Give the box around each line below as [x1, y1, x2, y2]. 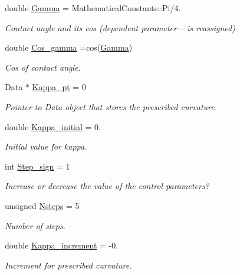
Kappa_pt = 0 [32, 81, 86, 93]
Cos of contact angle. [5, 61, 81, 73]
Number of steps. [5, 219, 65, 231]
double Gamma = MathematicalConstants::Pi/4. [5, 2, 181, 14]
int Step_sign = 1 [5, 160, 70, 172]
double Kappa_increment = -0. [5, 239, 119, 251]
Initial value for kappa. [5, 140, 87, 153]
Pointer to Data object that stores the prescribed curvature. [5, 100, 217, 112]
